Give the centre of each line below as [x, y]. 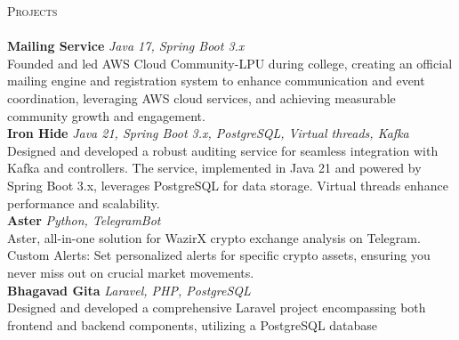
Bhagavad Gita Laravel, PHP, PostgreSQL [129, 290]
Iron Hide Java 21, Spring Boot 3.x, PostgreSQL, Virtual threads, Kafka [208, 133]
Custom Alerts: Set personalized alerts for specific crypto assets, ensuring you [219, 255]
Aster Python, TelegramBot [84, 220]
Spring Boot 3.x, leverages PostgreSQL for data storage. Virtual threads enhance [228, 185]
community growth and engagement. [106, 115]
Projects [32, 11]
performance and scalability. [84, 202]
